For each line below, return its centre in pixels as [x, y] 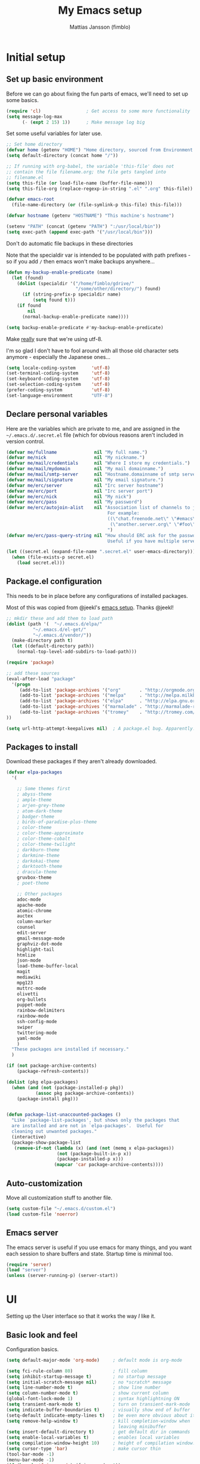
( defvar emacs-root [30, 200]
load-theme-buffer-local [48, 966]
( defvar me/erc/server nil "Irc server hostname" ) [85, 485]
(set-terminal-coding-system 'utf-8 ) [58, 373]
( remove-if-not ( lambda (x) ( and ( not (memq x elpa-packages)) [94, 1148]
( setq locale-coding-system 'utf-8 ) [58, 368]
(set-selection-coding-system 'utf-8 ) [58, 385]
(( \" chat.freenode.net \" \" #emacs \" [153, 519]
